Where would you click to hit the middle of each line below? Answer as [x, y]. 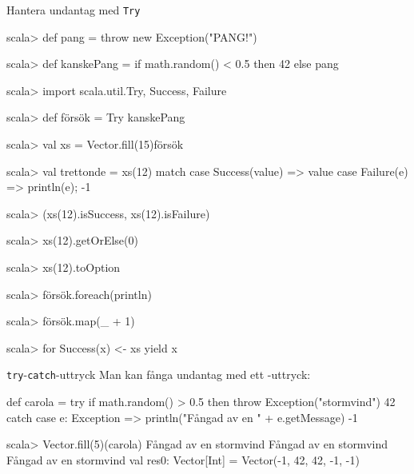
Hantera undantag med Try [74, 10]
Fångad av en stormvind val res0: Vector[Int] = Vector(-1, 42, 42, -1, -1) [183, 459]
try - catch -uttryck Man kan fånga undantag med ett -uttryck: [159, 374]
